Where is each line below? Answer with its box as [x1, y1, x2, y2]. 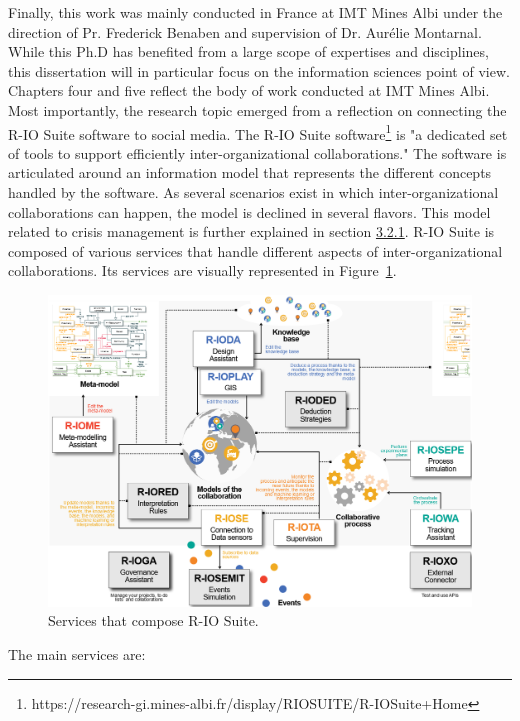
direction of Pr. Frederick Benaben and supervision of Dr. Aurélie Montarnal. [8, 21, 482, 42]
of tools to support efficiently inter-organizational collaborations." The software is [8, 142, 507, 163]
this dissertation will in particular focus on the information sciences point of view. [8, 60, 510, 81]
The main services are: [8, 643, 146, 664]
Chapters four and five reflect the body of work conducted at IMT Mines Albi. [8, 80, 490, 101]
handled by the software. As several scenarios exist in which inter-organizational [8, 182, 499, 202]
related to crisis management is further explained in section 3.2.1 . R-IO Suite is [8, 221, 495, 242]
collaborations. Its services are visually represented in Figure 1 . [8, 260, 397, 281]
